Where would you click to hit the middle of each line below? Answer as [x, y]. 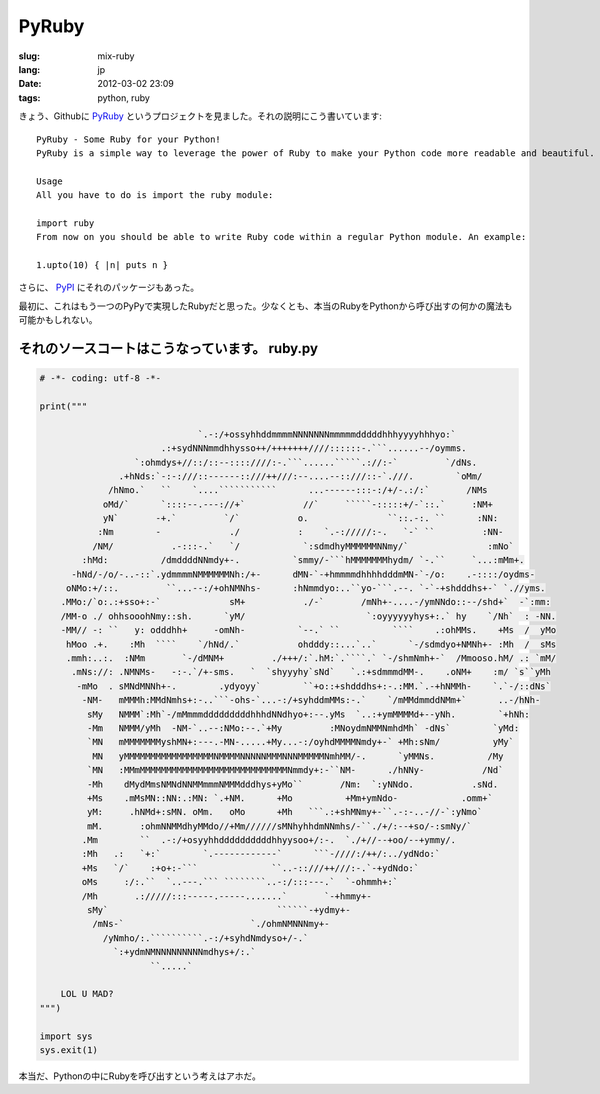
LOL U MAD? [87, 994]
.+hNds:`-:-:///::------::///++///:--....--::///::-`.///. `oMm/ [300, 476]
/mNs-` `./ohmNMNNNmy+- [210, 924]
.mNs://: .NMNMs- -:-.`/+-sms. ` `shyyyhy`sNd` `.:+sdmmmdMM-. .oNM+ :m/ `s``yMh [311, 672]
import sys [66, 1036]
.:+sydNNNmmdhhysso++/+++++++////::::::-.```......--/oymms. [313, 448]
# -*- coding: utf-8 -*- [100, 378]
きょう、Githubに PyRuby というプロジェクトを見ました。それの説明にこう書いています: [200, 116]
